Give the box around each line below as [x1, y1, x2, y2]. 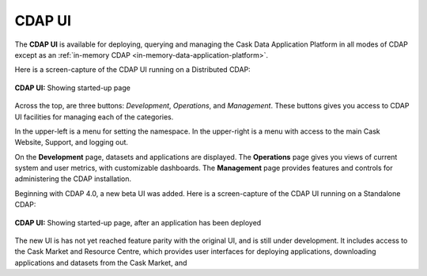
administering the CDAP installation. [14, 174, 132, 183]
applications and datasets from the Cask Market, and [14, 258, 187, 267]
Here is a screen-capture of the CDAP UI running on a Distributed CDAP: [14, 65, 251, 74]
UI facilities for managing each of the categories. [14, 112, 174, 122]
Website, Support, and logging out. [14, 138, 129, 147]
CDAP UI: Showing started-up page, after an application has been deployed [14, 217, 262, 227]
